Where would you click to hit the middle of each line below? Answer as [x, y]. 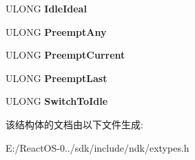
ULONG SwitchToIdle [57, 101]
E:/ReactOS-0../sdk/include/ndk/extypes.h [97, 147]
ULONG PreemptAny [56, 31]
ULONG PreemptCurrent [65, 55]
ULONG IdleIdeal [46, 8]
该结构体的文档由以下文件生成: [74, 124]
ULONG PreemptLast [57, 78]
